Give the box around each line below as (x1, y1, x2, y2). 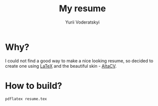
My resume (58, 3, 106, 14)
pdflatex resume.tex (5, 96, 48, 101)
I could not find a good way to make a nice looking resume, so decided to (5, 57, 154, 64)
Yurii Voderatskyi (65, 19, 100, 25)
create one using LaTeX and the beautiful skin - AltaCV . (5, 63, 117, 69)
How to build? (5, 80, 62, 91)
